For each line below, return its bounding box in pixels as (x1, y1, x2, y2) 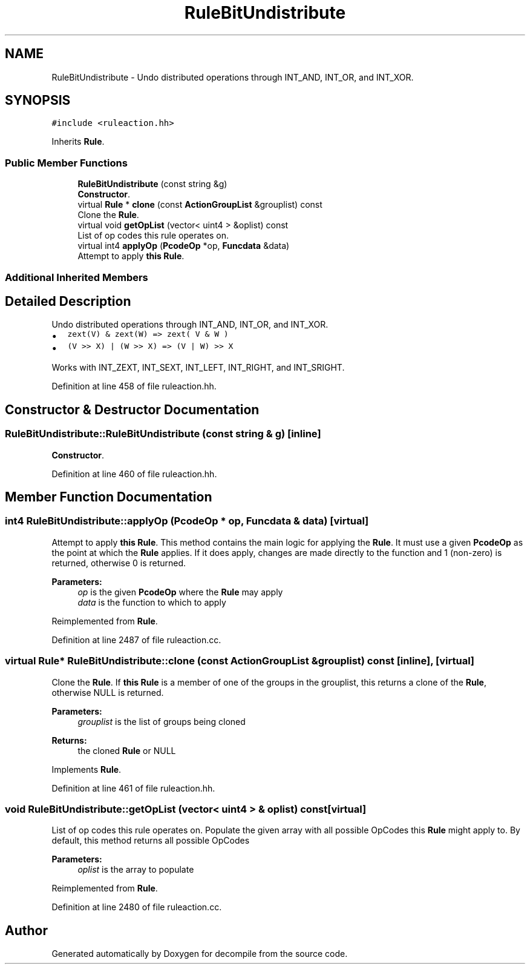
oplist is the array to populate (77, 864, 194, 875)
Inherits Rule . (51, 136, 105, 147)
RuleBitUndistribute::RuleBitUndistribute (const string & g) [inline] (5, 428, 321, 440)
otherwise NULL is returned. (51, 687, 164, 698)
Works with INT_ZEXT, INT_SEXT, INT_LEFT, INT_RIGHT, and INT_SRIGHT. (51, 362, 345, 373)
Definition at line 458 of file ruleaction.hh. (51, 381, 217, 392)
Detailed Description (5, 293, 131, 309)
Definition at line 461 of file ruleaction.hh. (51, 782, 215, 793)
